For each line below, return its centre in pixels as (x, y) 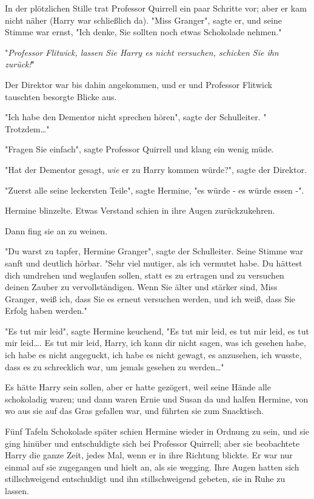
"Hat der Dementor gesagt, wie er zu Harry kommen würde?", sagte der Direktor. (156, 169)
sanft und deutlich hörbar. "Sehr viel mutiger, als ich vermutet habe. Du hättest (154, 263)
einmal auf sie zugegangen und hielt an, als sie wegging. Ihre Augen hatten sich (152, 467)
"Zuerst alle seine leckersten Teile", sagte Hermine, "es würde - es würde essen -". (155, 190)
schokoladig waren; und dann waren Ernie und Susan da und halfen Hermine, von (157, 399)
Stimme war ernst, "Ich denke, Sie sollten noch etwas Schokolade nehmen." (143, 32)
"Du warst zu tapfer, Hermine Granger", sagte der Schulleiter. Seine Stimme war (154, 251)
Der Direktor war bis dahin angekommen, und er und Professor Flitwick (139, 84)
